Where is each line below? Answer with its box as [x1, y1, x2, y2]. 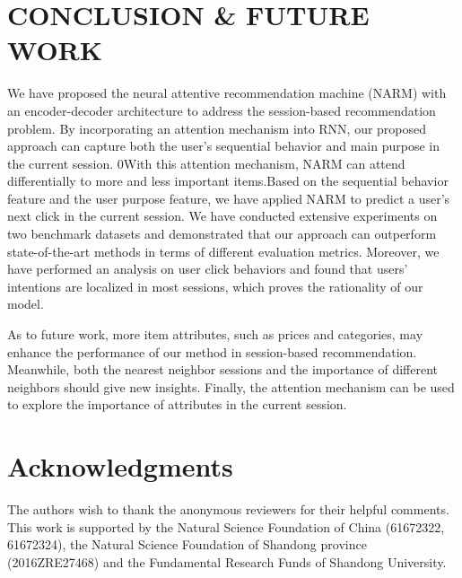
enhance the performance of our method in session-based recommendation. [7, 342, 417, 361]
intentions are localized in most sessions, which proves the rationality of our [7, 276, 423, 295]
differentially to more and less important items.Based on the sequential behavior [7, 171, 449, 190]
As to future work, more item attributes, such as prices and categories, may [7, 325, 423, 344]
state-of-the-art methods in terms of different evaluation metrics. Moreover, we [7, 241, 440, 260]
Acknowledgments [7, 448, 233, 485]
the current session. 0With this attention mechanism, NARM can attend [7, 153, 405, 172]
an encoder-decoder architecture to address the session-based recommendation [7, 101, 436, 119]
